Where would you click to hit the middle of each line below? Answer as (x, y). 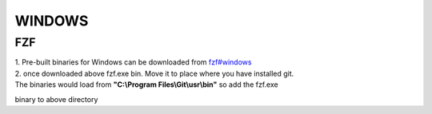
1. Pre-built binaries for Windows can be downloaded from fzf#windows (133, 62)
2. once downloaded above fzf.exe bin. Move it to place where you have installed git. (154, 73)
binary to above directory (56, 99)
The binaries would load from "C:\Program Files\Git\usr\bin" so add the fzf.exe (147, 85)
